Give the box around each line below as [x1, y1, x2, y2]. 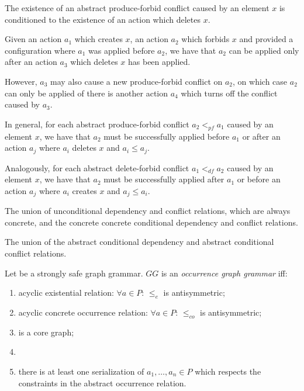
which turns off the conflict [181, 86, 278, 99]
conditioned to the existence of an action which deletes [5, 13, 201, 25]
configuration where [5, 44, 75, 56]
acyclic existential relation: [18, 286, 114, 299]
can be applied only [229, 44, 299, 56]
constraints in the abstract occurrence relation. [18, 376, 186, 389]
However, [5, 75, 37, 87]
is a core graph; [18, 326, 74, 338]
